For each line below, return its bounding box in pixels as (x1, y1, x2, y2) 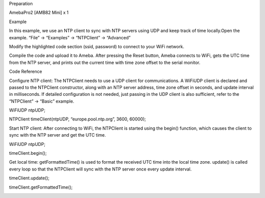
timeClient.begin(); (9, 150, 47, 156)
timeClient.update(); (9, 175, 50, 181)
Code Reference (9, 69, 42, 75)
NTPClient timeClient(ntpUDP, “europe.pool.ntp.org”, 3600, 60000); (9, 116, 146, 122)
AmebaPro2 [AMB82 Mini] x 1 (9, 10, 69, 16)
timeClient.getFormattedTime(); (9, 184, 73, 190)
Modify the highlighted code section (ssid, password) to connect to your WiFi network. (9, 43, 185, 49)
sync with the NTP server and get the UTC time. (9, 132, 106, 138)
